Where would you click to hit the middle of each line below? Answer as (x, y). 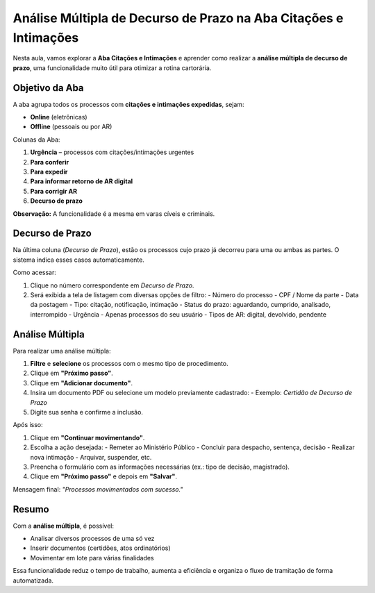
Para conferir (50, 162)
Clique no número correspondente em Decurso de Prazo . (112, 285)
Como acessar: (35, 273)
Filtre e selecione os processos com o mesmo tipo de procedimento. (129, 364)
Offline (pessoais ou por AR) (71, 127)
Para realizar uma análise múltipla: (62, 351)
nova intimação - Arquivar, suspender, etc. (91, 457)
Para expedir (49, 172)
